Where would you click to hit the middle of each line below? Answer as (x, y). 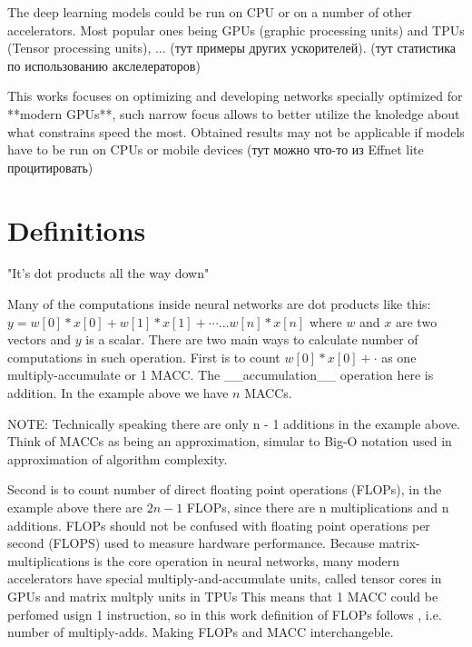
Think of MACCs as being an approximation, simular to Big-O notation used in (230, 441)
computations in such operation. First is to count (144, 357)
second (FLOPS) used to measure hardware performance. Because (191, 543)
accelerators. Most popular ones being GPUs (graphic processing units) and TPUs (236, 30)
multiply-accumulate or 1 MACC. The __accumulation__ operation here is (221, 375)
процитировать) (50, 167)
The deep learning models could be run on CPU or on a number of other (210, 12)
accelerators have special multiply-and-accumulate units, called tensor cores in (225, 578)
